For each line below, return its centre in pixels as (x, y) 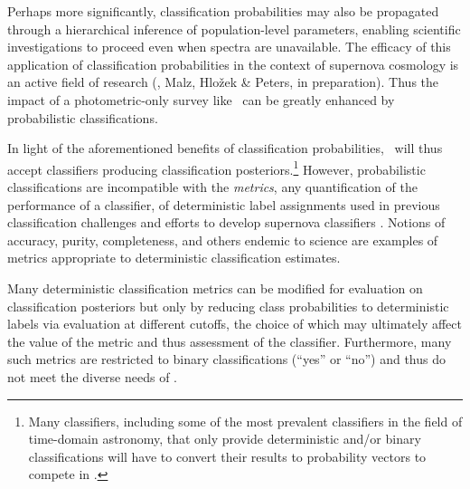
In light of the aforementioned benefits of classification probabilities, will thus (225, 148)
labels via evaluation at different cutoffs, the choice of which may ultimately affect (235, 324)
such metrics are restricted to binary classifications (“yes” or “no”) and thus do (226, 359)
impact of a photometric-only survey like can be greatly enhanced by (201, 99)
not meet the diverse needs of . (92, 376)
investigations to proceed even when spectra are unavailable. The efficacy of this (229, 47)
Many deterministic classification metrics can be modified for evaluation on (215, 288)
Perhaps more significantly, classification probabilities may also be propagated (223, 11)
